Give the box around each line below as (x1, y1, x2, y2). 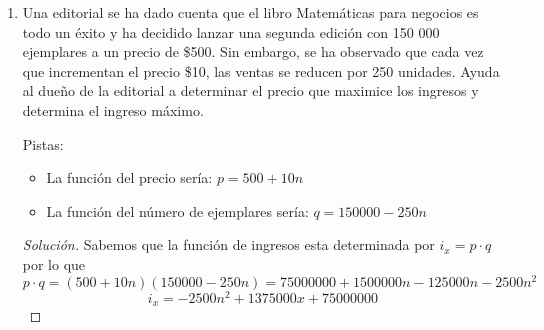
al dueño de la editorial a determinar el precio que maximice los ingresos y (22, 80, 479, 101)
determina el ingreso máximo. (22, 99, 204, 120)
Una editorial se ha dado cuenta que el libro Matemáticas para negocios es (22, 2, 479, 22)
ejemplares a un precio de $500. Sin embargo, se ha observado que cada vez (22, 41, 484, 62)
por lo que (22, 253, 86, 274)
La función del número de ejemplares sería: (46, 200, 309, 221)
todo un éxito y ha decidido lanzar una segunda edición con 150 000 (22, 21, 440, 42)
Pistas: (22, 133, 64, 154)
